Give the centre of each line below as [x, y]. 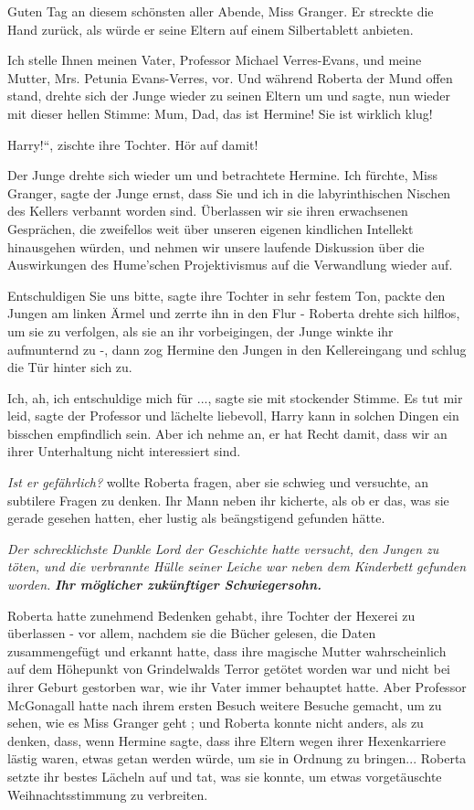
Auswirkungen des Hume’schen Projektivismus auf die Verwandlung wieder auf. [230, 265]
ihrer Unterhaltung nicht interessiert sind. [124, 451]
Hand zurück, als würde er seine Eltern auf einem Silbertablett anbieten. [211, 29]
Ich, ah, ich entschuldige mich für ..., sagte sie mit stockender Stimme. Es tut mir [235, 397]
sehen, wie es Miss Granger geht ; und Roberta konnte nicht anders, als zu [216, 723]
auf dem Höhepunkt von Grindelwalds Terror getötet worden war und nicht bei [229, 669]
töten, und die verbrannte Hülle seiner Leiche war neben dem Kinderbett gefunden [237, 566]
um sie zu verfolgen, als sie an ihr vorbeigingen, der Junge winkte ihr [200, 330]
